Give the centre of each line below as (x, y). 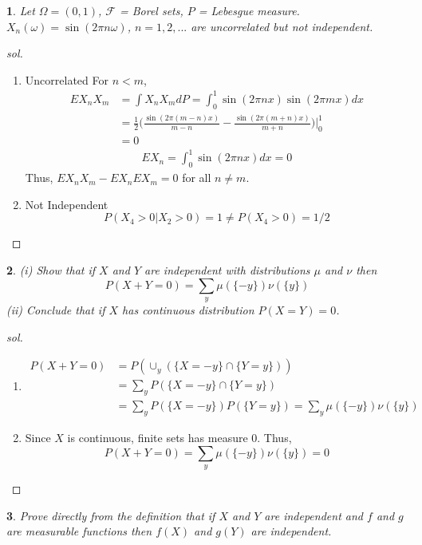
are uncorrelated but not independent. (282, 26)
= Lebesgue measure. (249, 10)
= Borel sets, (151, 10)
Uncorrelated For (67, 79)
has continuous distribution (188, 310)
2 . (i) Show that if (51, 270)
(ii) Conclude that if (56, 310)
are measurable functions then (79, 531)
